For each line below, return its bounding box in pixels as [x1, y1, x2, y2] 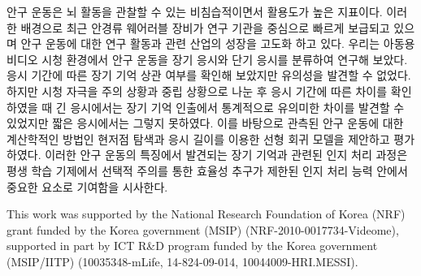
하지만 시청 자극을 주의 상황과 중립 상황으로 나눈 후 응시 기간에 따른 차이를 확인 [7, 82, 412, 99]
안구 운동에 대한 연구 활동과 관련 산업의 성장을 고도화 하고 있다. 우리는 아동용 [20, 35, 415, 52]
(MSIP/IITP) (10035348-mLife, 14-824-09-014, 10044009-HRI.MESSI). [7, 252, 358, 270]
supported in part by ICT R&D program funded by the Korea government [7, 237, 378, 254]
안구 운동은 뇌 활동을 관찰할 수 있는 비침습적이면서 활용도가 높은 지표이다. [7, 3, 383, 19]
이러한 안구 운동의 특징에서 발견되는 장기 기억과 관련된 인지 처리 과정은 [45, 146, 408, 163]
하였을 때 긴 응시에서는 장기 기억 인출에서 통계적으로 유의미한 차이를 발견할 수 [7, 98, 405, 115]
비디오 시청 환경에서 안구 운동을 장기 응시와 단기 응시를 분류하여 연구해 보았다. [7, 50, 408, 67]
